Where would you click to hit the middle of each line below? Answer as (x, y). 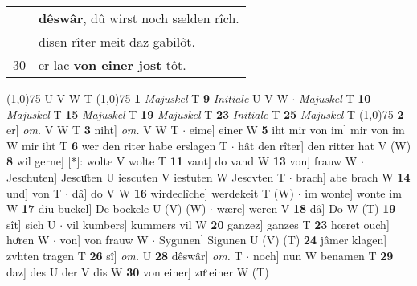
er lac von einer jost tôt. (112, 65)
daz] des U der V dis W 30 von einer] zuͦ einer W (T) (138, 271)
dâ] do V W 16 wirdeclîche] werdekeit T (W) (183, 192)
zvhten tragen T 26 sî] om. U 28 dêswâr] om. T (125, 255)
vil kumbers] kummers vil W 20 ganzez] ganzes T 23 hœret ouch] (228, 224)
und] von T (34, 192)
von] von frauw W (104, 240)
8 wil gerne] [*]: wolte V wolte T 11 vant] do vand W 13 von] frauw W (182, 161)
